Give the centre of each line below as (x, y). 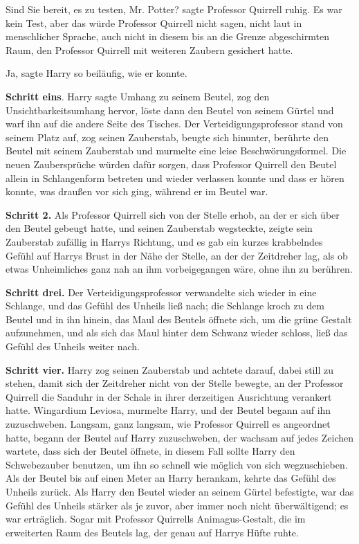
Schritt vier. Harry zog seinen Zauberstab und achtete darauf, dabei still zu (169, 369)
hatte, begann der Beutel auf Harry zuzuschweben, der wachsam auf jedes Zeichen (179, 437)
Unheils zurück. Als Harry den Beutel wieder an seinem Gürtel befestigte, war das (180, 491)
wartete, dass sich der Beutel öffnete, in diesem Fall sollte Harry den (150, 451)
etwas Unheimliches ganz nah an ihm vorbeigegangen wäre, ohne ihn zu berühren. (179, 269)
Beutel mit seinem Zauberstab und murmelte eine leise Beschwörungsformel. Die (176, 151)
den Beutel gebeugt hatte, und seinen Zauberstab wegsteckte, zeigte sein (159, 228)
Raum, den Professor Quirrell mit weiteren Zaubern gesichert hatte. (149, 49)
